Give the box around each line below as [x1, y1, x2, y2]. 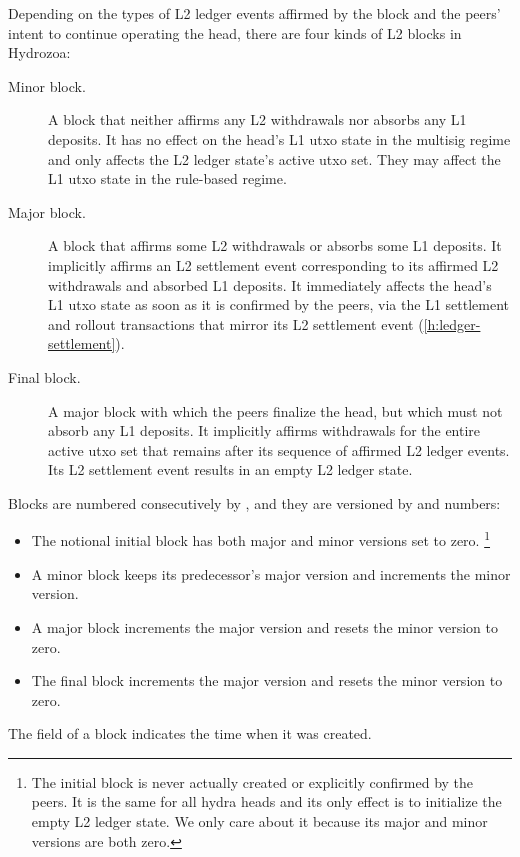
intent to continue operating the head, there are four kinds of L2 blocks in [8, 22, 462, 43]
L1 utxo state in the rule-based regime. [48, 168, 287, 189]
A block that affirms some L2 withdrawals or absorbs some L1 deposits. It [48, 235, 502, 256]
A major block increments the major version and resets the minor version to [31, 616, 498, 637]
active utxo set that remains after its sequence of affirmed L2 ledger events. [48, 439, 510, 460]
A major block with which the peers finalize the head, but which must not [48, 400, 503, 421]
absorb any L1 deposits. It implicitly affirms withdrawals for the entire [48, 420, 481, 441]
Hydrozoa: [8, 42, 71, 63]
